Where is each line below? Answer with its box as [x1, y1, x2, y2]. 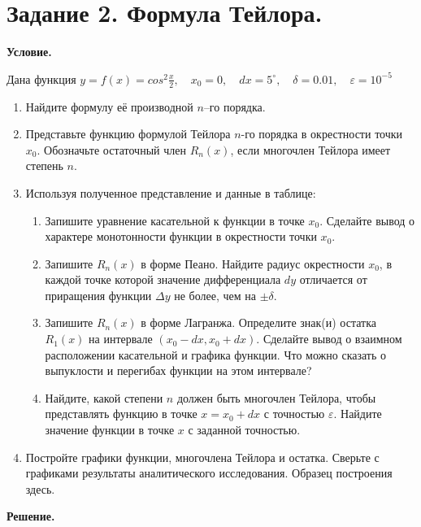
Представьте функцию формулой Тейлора [25, 125, 231, 142]
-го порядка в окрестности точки [241, 125, 403, 142]
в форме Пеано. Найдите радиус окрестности [141, 255, 365, 272]
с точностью [263, 405, 325, 422]
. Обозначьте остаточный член [37, 141, 186, 158]
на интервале [89, 330, 153, 347]
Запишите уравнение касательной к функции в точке [45, 211, 305, 229]
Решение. [7, 507, 55, 525]
